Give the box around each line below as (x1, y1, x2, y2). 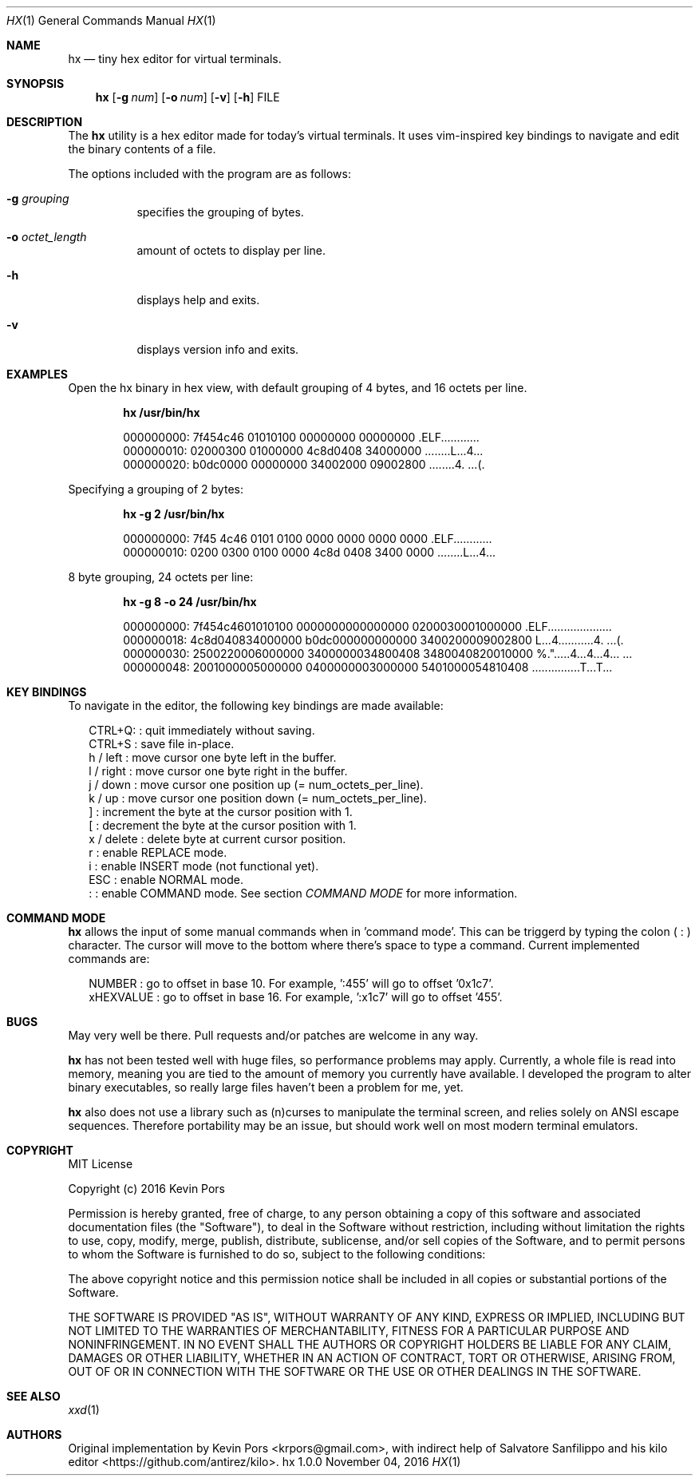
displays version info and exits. (136, 343, 299, 356)
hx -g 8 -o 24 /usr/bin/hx (123, 595, 257, 608)
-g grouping (6, 192, 69, 205)
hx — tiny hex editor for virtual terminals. (68, 52, 282, 65)
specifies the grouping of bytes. (136, 205, 304, 219)
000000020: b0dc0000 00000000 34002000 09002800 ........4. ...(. (123, 458, 485, 471)
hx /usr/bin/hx (123, 406, 200, 419)
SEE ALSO (6, 1389, 61, 1403)
